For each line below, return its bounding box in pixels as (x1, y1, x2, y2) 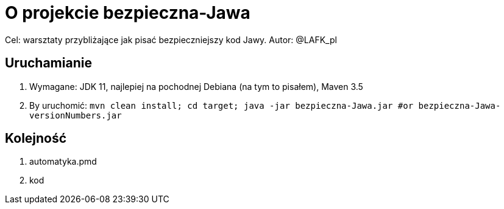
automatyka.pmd (29, 156, 97, 167)
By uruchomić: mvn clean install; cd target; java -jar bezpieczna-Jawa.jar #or (29, 100, 414, 111)
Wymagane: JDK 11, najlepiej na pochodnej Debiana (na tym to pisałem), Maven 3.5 (29, 81, 363, 92)
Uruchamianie (5, 55, 92, 71)
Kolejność (5, 131, 67, 146)
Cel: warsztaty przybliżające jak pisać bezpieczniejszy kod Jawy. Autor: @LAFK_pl (5, 34, 337, 45)
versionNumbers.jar (29, 110, 122, 120)
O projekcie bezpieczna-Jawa (5, 2, 250, 23)
